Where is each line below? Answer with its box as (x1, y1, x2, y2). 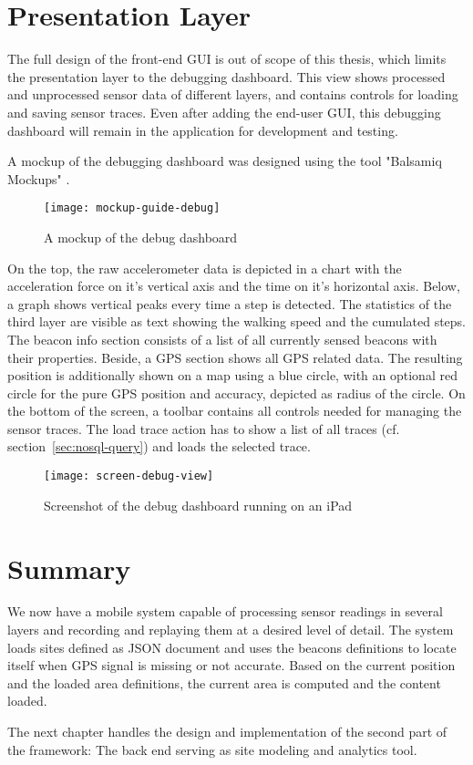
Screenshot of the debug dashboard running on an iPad (44, 495, 353, 514)
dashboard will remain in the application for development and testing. (7, 120, 398, 140)
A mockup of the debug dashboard (44, 227, 238, 246)
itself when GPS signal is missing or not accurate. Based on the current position (7, 656, 456, 675)
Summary (7, 549, 131, 586)
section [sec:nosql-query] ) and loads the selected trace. (7, 437, 311, 456)
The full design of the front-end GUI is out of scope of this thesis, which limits (7, 49, 447, 68)
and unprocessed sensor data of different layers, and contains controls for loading (7, 85, 458, 104)
